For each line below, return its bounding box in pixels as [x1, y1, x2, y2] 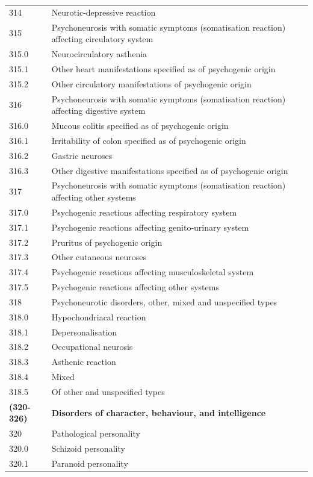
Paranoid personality [51, 457, 128, 469]
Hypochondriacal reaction [51, 310, 146, 323]
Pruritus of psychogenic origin [51, 235, 163, 248]
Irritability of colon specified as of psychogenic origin [51, 134, 246, 146]
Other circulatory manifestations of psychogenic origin [51, 77, 252, 90]
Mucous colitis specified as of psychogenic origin [51, 119, 229, 131]
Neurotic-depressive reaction [51, 5, 156, 18]
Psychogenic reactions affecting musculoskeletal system [51, 266, 254, 278]
